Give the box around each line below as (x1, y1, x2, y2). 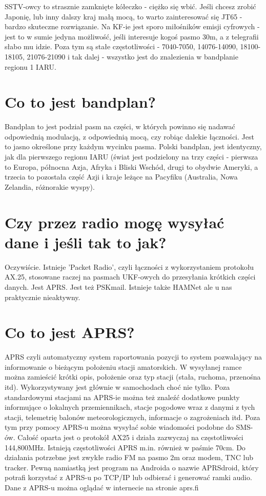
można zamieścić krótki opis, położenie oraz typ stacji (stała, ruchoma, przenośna (5, 371, 261, 382)
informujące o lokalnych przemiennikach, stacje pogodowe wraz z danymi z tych (5, 402, 255, 412)
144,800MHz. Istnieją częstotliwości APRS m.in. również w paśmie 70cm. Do (5, 442, 245, 452)
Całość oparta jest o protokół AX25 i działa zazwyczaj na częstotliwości (17, 432, 243, 442)
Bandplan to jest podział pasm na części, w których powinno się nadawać (5, 121, 235, 132)
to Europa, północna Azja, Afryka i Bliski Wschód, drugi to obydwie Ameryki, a (5, 161, 258, 172)
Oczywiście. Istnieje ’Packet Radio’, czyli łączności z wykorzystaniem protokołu (5, 261, 254, 272)
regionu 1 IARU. (5, 61, 56, 72)
